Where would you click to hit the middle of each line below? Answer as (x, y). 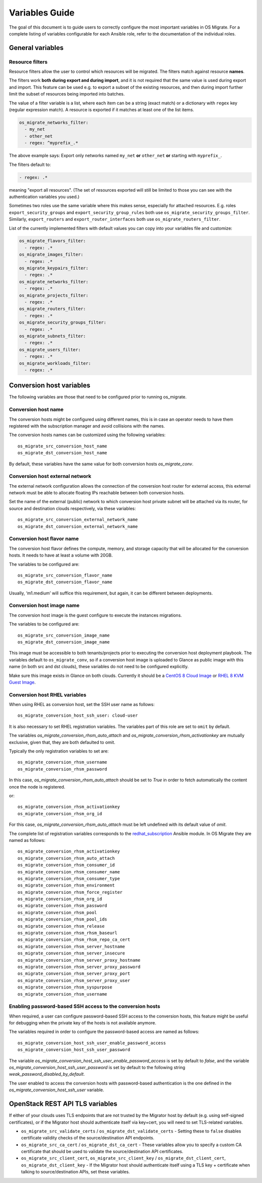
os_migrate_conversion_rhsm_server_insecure (72, 953)
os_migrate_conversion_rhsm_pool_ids (63, 919)
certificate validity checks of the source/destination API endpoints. (88, 1138)
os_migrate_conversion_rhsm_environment (66, 885)
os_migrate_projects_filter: (54, 295)
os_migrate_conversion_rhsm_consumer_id (66, 865)
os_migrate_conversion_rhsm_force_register (70, 892)
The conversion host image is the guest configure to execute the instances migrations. (95, 615)
